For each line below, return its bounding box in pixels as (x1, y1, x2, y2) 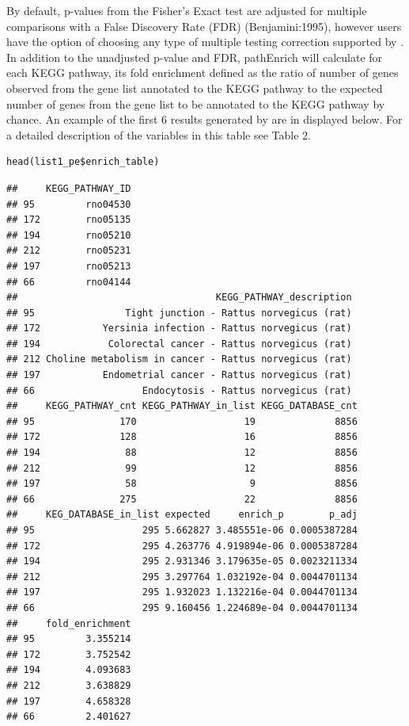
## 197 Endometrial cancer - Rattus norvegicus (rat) (6, 369, 352, 381)
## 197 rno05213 (6, 260, 131, 272)
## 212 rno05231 (6, 245, 131, 257)
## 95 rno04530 (6, 198, 131, 210)
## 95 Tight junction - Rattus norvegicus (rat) (6, 307, 352, 319)
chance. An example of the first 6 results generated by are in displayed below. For (6, 111, 403, 128)
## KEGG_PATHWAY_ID (6, 182, 131, 194)
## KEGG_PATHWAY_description (6, 292, 352, 304)
